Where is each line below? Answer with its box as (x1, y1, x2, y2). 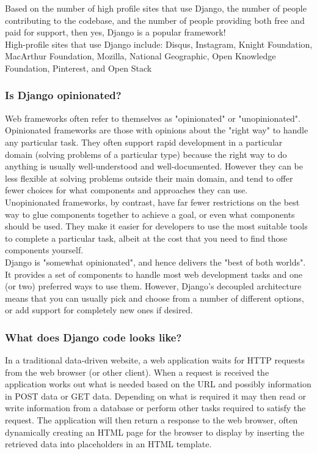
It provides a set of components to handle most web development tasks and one (5, 267, 302, 280)
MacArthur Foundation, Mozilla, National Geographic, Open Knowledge (5, 50, 276, 62)
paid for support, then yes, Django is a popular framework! (5, 26, 226, 39)
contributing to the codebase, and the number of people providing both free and (5, 13, 305, 26)
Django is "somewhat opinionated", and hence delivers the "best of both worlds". (5, 255, 306, 268)
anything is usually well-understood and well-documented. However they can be (5, 160, 303, 173)
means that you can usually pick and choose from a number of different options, (5, 291, 304, 304)
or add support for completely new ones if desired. (5, 303, 193, 316)
